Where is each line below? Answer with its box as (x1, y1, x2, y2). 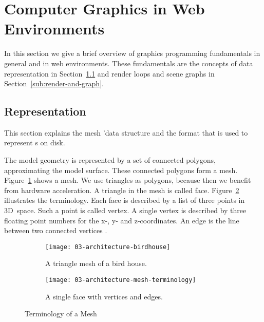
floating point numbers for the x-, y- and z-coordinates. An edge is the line (4, 215, 239, 225)
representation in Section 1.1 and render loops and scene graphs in (4, 68, 215, 79)
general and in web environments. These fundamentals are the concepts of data (4, 58, 253, 68)
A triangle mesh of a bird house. (45, 258, 147, 269)
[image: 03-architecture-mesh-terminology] (45, 276, 196, 284)
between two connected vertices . (4, 225, 107, 236)
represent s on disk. (4, 137, 65, 148)
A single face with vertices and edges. (45, 291, 163, 301)
